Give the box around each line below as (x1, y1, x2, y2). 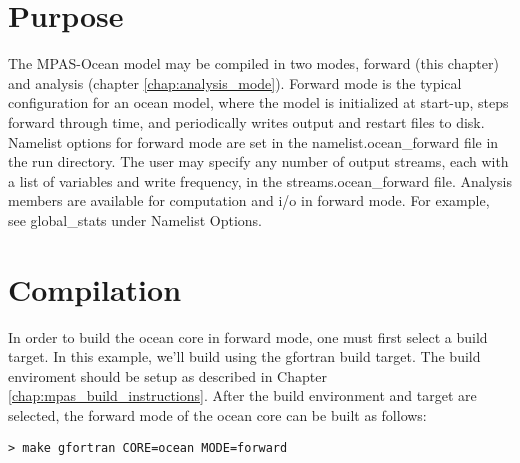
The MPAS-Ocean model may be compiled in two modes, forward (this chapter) (8, 53, 499, 74)
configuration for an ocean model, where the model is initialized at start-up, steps (8, 92, 509, 113)
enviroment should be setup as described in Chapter (8, 365, 327, 386)
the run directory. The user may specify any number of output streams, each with (8, 151, 509, 172)
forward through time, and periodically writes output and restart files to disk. (8, 111, 485, 132)
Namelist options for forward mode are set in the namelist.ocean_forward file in (8, 131, 499, 152)
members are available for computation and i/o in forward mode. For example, (8, 190, 490, 211)
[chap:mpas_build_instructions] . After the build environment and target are (8, 385, 477, 406)
